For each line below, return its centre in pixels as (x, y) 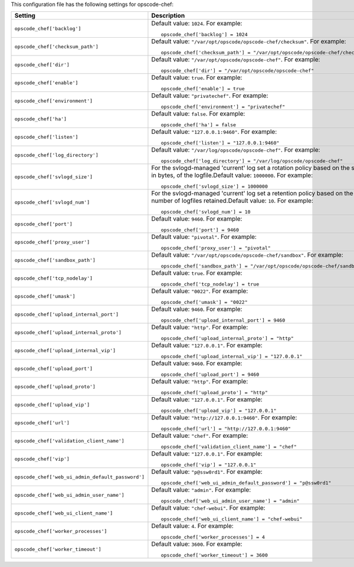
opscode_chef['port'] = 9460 (200, 230)
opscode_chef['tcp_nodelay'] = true (210, 284)
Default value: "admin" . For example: (201, 490)
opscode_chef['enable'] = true (203, 89)
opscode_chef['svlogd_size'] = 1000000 (214, 187)
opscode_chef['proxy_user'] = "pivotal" (216, 248)
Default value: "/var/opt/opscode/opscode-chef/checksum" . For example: (249, 41)
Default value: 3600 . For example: (197, 544)
